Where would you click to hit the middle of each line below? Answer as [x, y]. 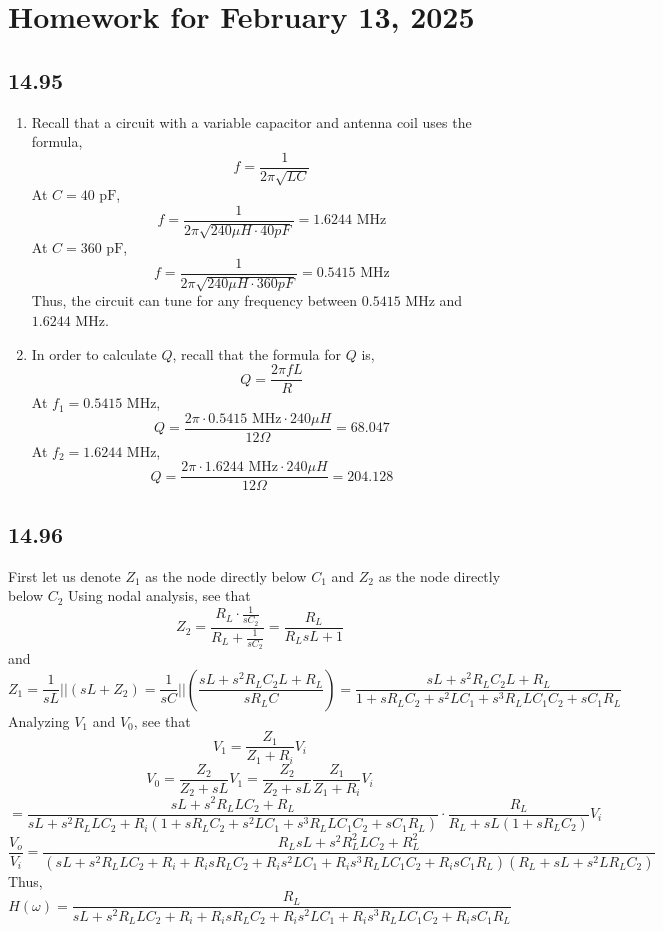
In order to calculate [94, 353]
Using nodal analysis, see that [159, 595]
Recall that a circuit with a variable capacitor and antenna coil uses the [251, 121]
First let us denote [64, 575]
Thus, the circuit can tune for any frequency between [194, 300]
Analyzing [39, 720]
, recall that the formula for [256, 353]
